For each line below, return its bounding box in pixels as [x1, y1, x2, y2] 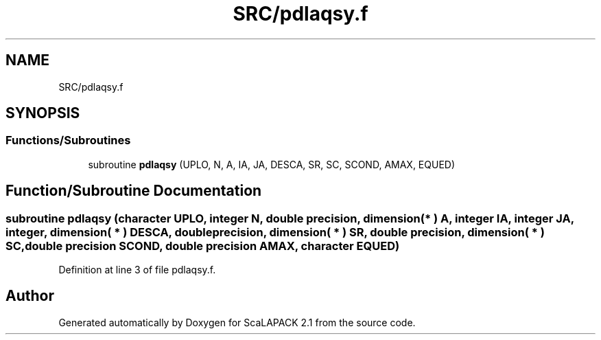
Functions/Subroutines [5, 133, 131, 148]
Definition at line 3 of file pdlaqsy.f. [58, 264, 216, 276]
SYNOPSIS [5, 104, 80, 122]
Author [5, 287, 54, 305]
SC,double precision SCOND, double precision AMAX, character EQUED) [5, 238, 400, 253]
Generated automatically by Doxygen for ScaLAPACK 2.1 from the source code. [58, 316, 416, 328]
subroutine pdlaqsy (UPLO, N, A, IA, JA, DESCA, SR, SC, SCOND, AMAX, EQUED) [88, 158, 456, 170]
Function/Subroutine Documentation [5, 182, 262, 200]
